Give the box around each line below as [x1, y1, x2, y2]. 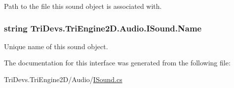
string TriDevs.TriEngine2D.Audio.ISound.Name [4, 22, 202, 34]
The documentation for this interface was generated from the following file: [4, 58, 231, 68]
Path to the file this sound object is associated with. [4, 1, 162, 11]
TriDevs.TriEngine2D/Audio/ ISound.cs [4, 74, 122, 84]
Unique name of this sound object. [4, 41, 108, 51]
